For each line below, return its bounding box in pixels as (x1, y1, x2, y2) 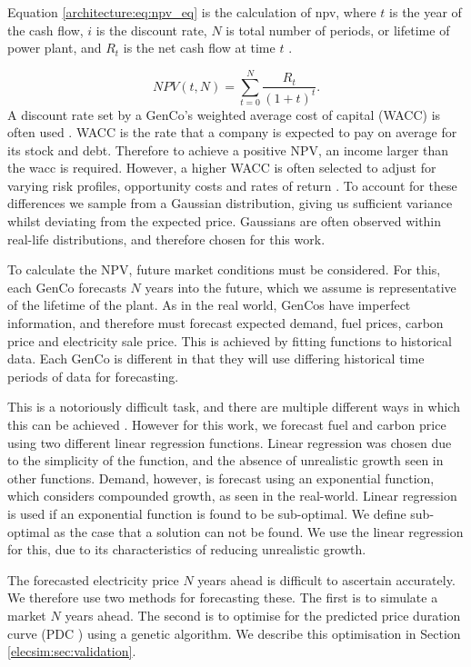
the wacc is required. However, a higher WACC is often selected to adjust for (7, 158, 436, 177)
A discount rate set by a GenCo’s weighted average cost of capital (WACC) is (7, 105, 441, 124)
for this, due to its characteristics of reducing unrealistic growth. (7, 540, 366, 559)
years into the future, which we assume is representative (145, 277, 456, 296)
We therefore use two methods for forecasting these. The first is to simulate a (7, 588, 438, 607)
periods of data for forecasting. (7, 366, 179, 385)
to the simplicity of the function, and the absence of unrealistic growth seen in (7, 451, 444, 470)
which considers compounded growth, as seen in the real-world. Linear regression (7, 486, 457, 505)
